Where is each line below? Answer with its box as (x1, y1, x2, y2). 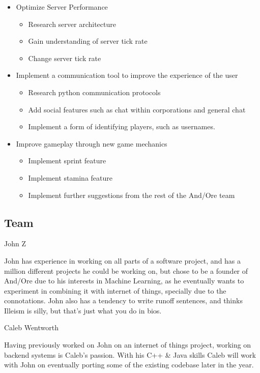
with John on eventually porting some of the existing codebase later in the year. (4, 359, 254, 370)
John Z (4, 238, 26, 249)
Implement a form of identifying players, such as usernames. (28, 121, 215, 132)
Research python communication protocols (28, 87, 161, 97)
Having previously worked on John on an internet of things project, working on (4, 339, 251, 350)
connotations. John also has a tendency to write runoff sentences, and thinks (4, 295, 243, 306)
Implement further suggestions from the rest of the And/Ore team (28, 189, 235, 200)
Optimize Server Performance (16, 2, 108, 12)
